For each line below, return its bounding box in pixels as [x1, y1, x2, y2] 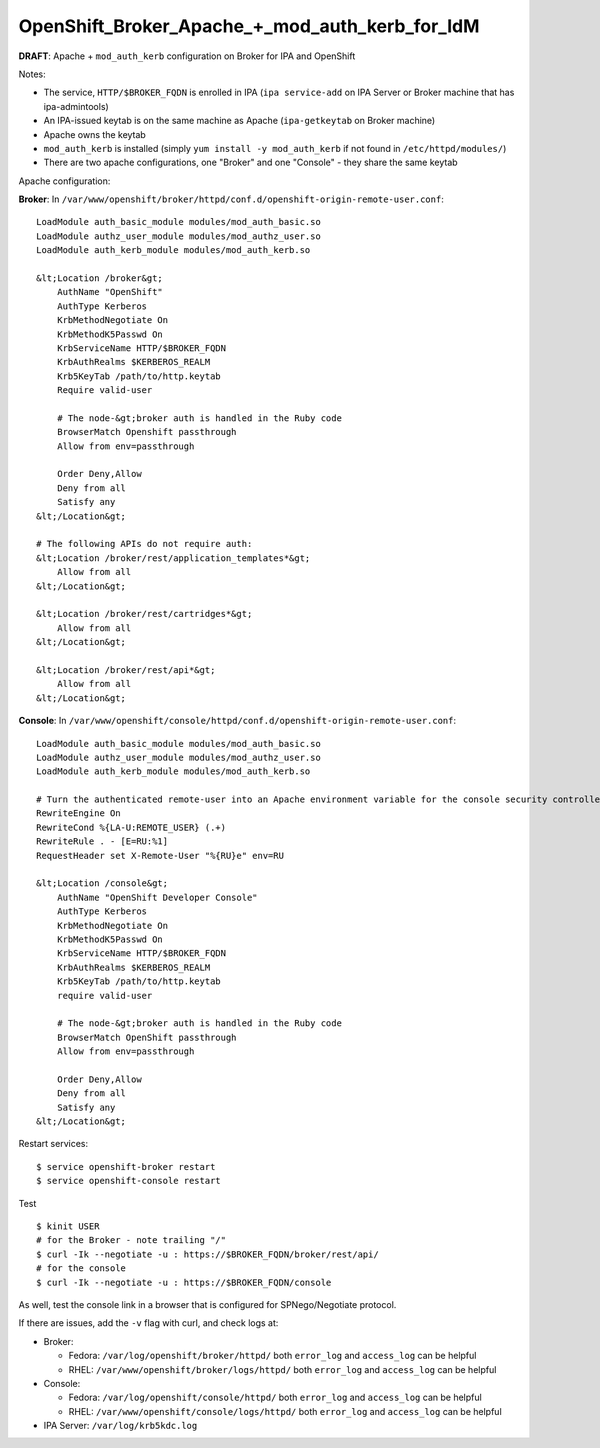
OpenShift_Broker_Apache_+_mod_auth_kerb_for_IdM [18, 15, 480, 37]
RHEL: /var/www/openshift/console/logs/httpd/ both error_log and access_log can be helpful [68, 1405, 502, 1417]
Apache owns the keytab [43, 128, 147, 140]
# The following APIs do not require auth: [36, 538, 253, 550]
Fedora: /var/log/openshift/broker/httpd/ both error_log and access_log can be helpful [68, 1350, 477, 1362]
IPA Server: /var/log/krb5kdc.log [43, 1420, 198, 1432]
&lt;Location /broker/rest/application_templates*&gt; [36, 552, 311, 564]
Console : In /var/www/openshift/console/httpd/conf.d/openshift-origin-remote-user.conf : [18, 715, 457, 727]
